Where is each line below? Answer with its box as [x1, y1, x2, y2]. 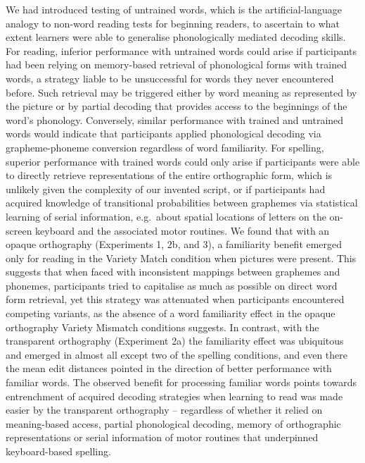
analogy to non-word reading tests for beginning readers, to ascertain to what [6, 16, 340, 30]
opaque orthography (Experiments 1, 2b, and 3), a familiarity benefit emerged [6, 237, 342, 252]
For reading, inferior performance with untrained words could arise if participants [6, 43, 357, 58]
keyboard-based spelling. [6, 444, 111, 458]
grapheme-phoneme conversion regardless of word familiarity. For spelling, [6, 140, 324, 154]
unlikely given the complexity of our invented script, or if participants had [6, 181, 326, 196]
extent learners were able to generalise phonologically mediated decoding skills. [6, 30, 346, 44]
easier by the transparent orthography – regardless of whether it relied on [6, 402, 323, 417]
